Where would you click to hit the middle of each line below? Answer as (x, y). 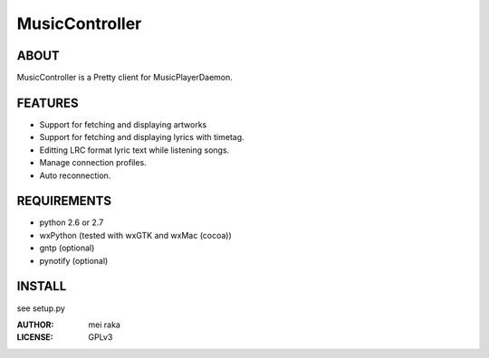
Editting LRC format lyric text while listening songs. (134, 150)
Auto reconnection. (75, 175)
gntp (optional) (67, 248)
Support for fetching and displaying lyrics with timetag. (142, 137)
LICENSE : (35, 337)
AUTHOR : (35, 325)
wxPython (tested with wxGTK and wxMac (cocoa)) (136, 235)
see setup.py (41, 308)
